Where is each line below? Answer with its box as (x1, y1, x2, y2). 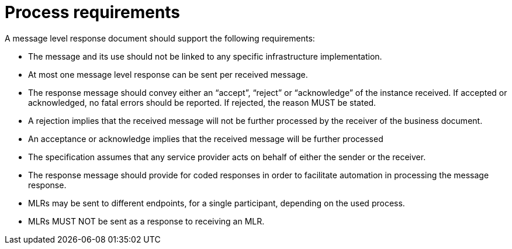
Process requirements (5, 2, 181, 22)
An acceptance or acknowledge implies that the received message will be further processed (28, 133, 383, 144)
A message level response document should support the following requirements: (5, 33, 315, 43)
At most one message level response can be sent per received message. (28, 69, 308, 79)
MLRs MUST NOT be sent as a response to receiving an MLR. (28, 216, 265, 226)
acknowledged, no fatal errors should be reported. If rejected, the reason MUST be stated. (28, 97, 376, 108)
